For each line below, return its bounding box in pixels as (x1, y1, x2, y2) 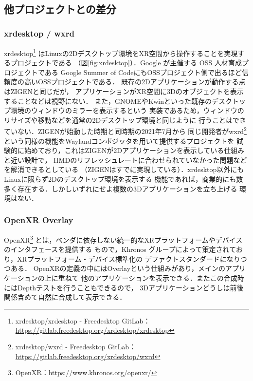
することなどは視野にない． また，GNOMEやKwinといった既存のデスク (4, 95, 232, 106)
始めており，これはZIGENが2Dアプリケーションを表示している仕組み (24, 145, 245, 155)
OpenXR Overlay (4, 213, 73, 226)
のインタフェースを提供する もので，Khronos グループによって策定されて (4, 244, 236, 254)
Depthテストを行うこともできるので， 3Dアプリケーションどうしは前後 (17, 282, 244, 292)
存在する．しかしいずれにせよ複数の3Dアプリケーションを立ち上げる (17, 183, 237, 193)
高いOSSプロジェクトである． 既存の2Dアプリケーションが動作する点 (24, 76, 246, 87)
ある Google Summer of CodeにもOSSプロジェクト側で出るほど (44, 67, 242, 77)
